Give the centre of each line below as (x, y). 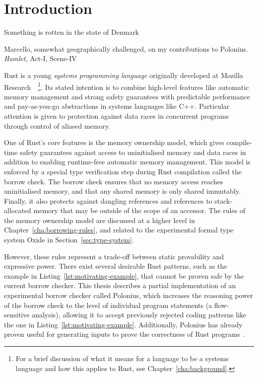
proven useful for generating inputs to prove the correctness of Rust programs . (125, 334)
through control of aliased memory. (57, 125)
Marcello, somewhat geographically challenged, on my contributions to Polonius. (126, 48)
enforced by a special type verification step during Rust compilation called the (123, 171)
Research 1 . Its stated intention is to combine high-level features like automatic (127, 86)
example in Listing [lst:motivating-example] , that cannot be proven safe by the (124, 275)
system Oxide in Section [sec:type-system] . (69, 240)
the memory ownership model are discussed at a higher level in (100, 220)
